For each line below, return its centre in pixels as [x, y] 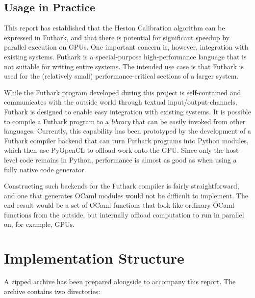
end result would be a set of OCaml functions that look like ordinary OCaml [119, 205]
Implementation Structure [94, 258]
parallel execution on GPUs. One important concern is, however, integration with [126, 47]
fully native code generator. [45, 169]
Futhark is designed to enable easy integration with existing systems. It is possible [127, 111]
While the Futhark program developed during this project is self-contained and [123, 92]
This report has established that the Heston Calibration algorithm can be [115, 28]
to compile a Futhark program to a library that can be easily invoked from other [125, 121]
